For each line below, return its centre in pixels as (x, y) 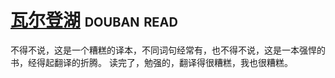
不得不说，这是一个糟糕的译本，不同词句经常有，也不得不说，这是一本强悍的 (168, 50)
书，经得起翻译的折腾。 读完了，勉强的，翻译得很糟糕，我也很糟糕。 (151, 62)
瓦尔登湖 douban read (94, 20)
